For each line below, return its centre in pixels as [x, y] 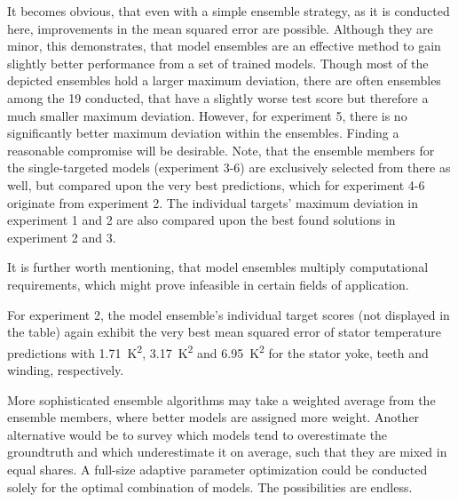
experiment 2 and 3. [62, 237]
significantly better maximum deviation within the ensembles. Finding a [203, 133]
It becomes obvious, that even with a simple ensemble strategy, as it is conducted [229, 11]
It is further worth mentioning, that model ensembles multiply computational [218, 267]
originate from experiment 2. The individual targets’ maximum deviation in [213, 202]
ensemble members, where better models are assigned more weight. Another [213, 417]
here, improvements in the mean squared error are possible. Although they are [220, 28]
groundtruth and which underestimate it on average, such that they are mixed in [227, 452]
